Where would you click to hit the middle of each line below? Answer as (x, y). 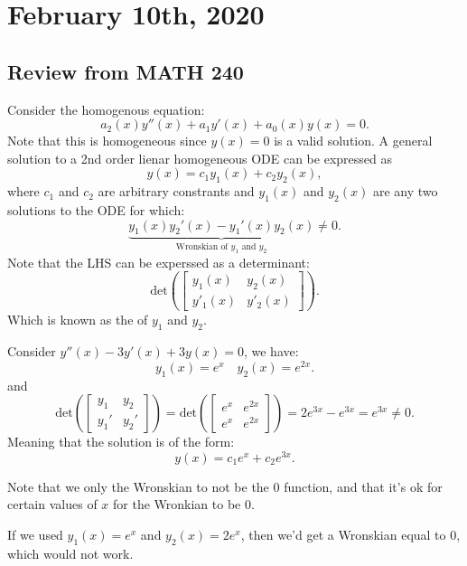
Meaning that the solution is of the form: (121, 442)
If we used (35, 534)
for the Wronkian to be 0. (184, 504)
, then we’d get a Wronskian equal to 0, (350, 534)
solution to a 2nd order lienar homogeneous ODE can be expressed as (200, 158)
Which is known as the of (78, 320)
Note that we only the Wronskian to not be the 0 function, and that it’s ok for (225, 486)
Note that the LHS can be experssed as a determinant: (159, 262)
